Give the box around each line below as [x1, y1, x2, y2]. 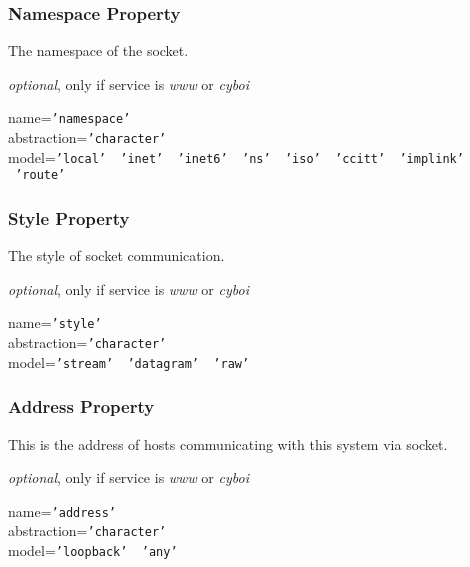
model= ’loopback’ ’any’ [8, 540, 178, 561]
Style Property [8, 205, 130, 230]
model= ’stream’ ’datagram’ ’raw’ [8, 351, 250, 372]
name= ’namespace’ [8, 107, 131, 128]
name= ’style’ [8, 312, 102, 333]
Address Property [8, 394, 155, 419]
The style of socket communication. [8, 245, 225, 266]
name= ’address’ [8, 500, 116, 521]
